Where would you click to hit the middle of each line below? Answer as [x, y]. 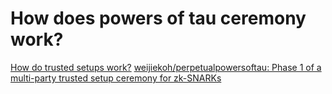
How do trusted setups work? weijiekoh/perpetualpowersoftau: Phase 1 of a [166, 67]
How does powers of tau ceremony [158, 18]
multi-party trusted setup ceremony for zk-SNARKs [116, 78]
